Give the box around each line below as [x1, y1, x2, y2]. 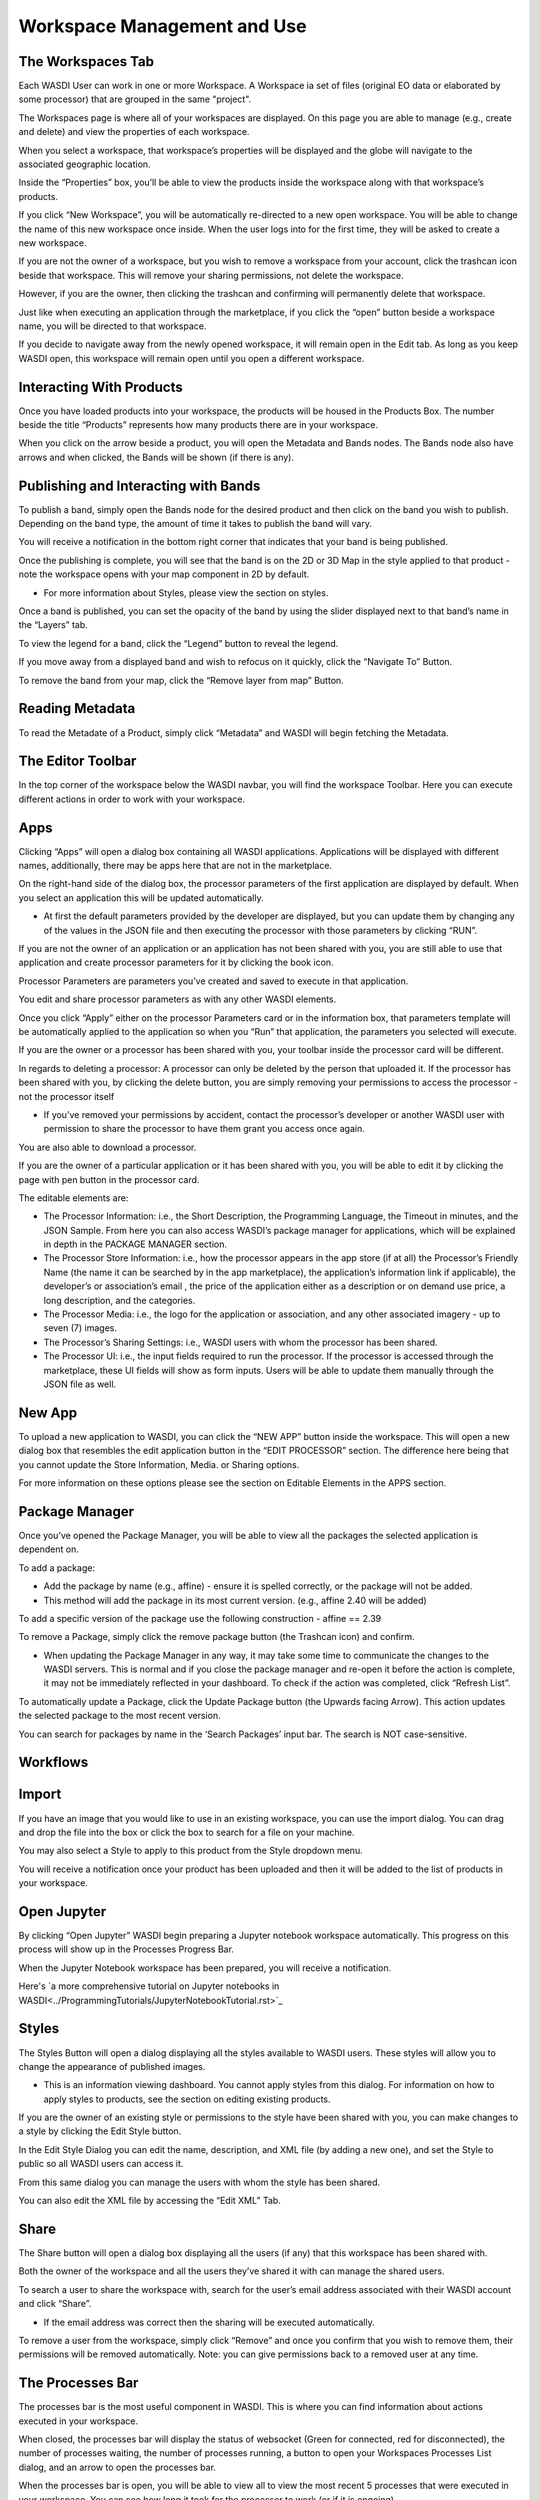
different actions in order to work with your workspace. [18, 793, 245, 805]
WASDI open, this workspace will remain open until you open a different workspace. [18, 352, 365, 364]
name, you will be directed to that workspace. [18, 320, 207, 332]
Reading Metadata [18, 700, 136, 717]
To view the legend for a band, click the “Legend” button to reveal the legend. [18, 637, 339, 649]
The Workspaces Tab [18, 53, 155, 70]
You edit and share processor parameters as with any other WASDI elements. [18, 993, 337, 1005]
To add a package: [18, 1561, 95, 1574]
